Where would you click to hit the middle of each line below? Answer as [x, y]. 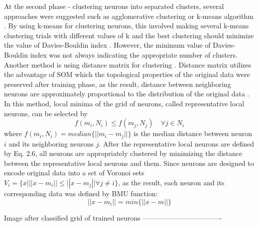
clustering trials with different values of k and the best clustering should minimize [129, 35]
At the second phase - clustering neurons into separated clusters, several [114, 6]
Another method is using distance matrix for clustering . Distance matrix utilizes [128, 64]
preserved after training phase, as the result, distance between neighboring [118, 84]
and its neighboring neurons [51, 143]
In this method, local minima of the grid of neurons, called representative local [124, 103]
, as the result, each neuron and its [171, 182]
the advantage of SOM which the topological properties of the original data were [127, 74]
